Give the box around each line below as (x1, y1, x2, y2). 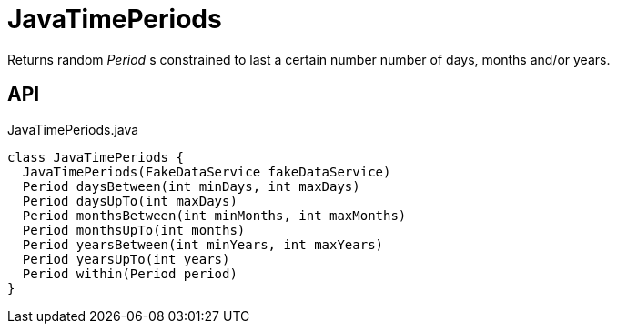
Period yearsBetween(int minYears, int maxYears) (22, 236, 384, 252)
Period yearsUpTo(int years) (22, 251, 230, 266)
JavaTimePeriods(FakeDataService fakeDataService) (22, 164, 391, 179)
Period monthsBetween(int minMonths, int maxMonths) (22, 207, 407, 223)
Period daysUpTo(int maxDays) (22, 193, 238, 208)
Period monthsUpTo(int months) (22, 222, 246, 237)
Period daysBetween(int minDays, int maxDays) (22, 178, 360, 194)
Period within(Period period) (22, 266, 238, 281)
